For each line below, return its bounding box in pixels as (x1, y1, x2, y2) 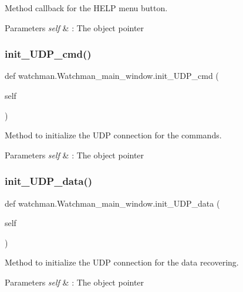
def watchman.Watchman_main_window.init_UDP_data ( (5, 197, 220, 209)
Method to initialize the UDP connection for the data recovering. (5, 256, 239, 268)
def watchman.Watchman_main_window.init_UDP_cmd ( (5, 69, 219, 82)
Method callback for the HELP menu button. (5, 2, 168, 14)
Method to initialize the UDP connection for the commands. (5, 129, 222, 141)
